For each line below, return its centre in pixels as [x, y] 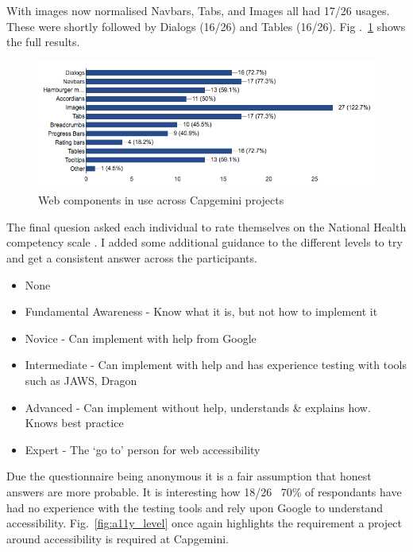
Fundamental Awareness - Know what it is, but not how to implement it [201, 311]
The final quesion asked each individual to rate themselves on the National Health [206, 226]
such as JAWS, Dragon [81, 381]
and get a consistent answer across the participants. [132, 258]
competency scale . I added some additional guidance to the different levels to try [205, 242]
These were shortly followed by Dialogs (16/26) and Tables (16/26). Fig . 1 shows [206, 26]
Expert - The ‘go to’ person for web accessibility [143, 449]
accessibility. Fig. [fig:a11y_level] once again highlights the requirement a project [204, 523]
